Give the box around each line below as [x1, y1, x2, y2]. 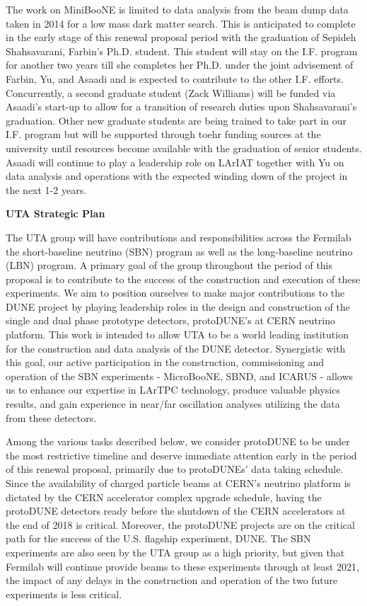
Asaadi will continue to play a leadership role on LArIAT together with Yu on [6, 154, 344, 169]
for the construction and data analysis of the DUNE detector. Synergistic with [6, 341, 346, 355]
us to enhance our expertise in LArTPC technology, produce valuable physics [6, 382, 340, 397]
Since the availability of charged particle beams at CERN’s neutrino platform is [6, 476, 351, 490]
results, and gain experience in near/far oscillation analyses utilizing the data [6, 396, 340, 411]
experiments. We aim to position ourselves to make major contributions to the [6, 285, 345, 300]
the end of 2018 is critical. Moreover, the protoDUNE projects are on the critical [6, 517, 355, 532]
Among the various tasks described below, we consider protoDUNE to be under [6, 434, 350, 449]
